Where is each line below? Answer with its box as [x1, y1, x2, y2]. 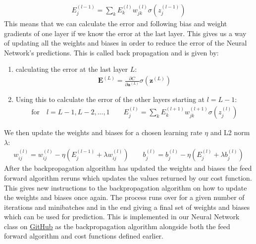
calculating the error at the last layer [15, 64, 128, 74]
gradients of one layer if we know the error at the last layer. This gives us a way [4, 28, 247, 38]
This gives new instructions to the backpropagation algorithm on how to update [4, 182, 247, 193]
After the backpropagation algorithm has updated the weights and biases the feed [4, 163, 252, 173]
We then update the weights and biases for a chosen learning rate [4, 127, 203, 138]
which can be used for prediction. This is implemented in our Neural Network [4, 211, 240, 222]
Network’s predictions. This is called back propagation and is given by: [4, 47, 219, 57]
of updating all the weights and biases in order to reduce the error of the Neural [4, 38, 247, 48]
